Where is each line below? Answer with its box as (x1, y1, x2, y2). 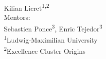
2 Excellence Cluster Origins (4, 44, 86, 56)
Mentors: (4, 12, 30, 22)
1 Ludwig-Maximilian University (4, 33, 98, 44)
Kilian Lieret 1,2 (4, 1, 49, 13)
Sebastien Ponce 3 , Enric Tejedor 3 (4, 22, 103, 33)
